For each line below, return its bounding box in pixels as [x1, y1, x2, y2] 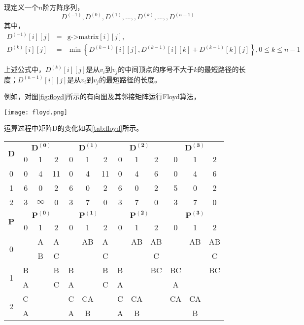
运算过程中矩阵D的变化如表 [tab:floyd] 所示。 [4, 123, 143, 133]
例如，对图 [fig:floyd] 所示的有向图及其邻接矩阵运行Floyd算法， [4, 91, 201, 102]
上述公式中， [4, 64, 45, 74]
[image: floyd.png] [4, 108, 68, 116]
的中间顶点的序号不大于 [118, 64, 194, 74]
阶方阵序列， [42, 2, 84, 12]
